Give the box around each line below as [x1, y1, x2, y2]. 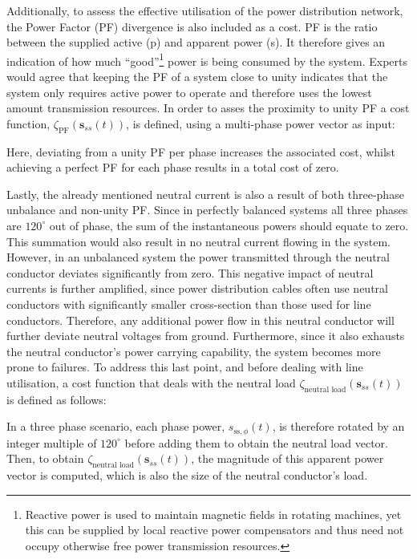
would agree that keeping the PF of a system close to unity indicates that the [6, 68, 388, 85]
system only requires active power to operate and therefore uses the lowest [6, 83, 372, 100]
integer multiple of [6, 434, 97, 451]
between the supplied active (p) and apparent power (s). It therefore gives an [6, 34, 386, 51]
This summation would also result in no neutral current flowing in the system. [6, 233, 391, 249]
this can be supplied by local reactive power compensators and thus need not [25, 521, 404, 538]
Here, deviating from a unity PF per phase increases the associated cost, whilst [6, 143, 395, 160]
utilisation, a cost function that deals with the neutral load [6, 374, 296, 391]
